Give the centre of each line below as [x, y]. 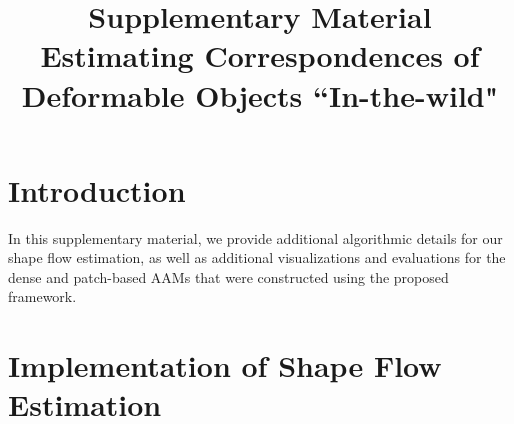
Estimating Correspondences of [260, 55]
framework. [42, 296]
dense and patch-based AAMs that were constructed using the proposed [228, 276]
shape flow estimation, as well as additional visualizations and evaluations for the [257, 257]
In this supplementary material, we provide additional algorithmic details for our [255, 237]
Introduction [97, 189]
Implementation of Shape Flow [225, 365]
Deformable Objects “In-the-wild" [260, 94]
